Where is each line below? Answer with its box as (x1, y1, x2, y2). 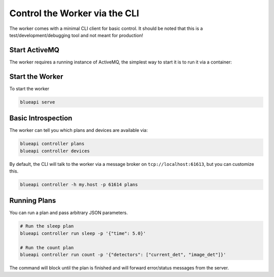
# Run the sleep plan (20, 223, 74, 229)
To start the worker (9, 85, 50, 91)
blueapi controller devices (20, 148, 90, 154)
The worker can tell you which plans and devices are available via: (9, 127, 148, 133)
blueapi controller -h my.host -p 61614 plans (20, 182, 138, 187)
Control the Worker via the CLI (9, 8, 140, 19)
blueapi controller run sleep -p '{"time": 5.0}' (20, 230, 146, 236)
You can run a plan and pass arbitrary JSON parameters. (9, 210, 128, 216)
